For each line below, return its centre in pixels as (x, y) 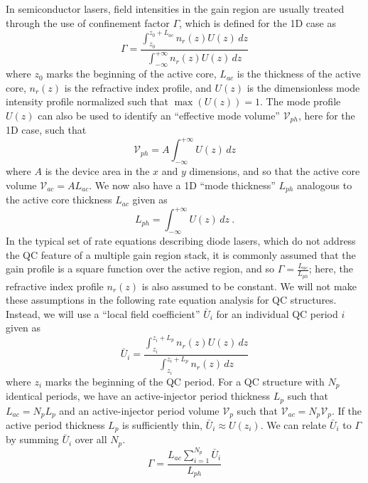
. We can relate (293, 425)
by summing (32, 439)
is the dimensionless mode (303, 87)
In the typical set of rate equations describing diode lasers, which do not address (181, 241)
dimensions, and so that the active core (275, 171)
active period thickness (55, 425)
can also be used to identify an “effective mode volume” (159, 115)
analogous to (325, 185)
